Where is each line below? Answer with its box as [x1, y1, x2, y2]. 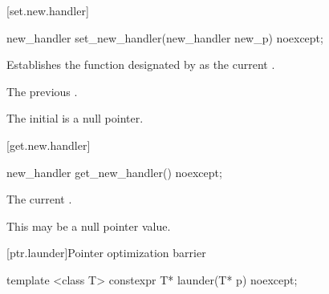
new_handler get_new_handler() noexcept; [6, 163, 222, 180]
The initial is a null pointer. [6, 110, 144, 127]
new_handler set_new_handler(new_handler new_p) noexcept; [6, 29, 323, 46]
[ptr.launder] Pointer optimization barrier [6, 244, 206, 261]
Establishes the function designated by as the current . [6, 56, 275, 73]
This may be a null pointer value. [6, 217, 171, 234]
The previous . [6, 83, 78, 99]
